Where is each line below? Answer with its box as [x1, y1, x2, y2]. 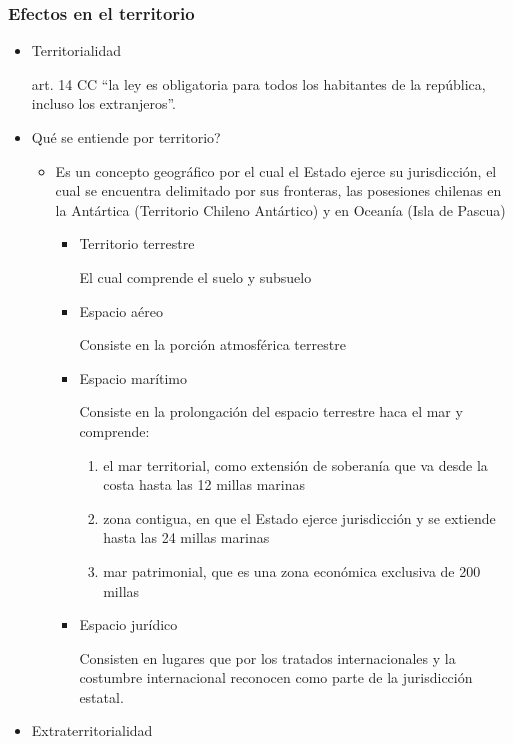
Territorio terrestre [79, 233, 195, 254]
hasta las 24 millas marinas [103, 527, 270, 548]
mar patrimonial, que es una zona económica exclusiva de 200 [103, 560, 481, 581]
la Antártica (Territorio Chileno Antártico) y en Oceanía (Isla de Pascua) [55, 199, 506, 220]
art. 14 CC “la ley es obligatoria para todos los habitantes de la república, [31, 73, 486, 94]
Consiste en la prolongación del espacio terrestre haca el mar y [79, 401, 463, 422]
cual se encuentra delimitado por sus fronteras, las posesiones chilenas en [55, 180, 502, 201]
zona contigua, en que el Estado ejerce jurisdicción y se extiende [103, 507, 496, 528]
